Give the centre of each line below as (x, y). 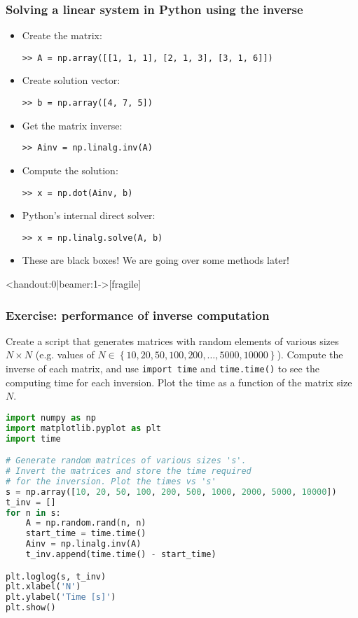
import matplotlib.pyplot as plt (83, 428)
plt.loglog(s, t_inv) (56, 576)
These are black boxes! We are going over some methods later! (156, 260)
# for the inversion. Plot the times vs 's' (111, 481)
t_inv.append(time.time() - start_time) (121, 555)
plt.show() (31, 608)
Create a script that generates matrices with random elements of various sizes (172, 340)
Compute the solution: (70, 170)
